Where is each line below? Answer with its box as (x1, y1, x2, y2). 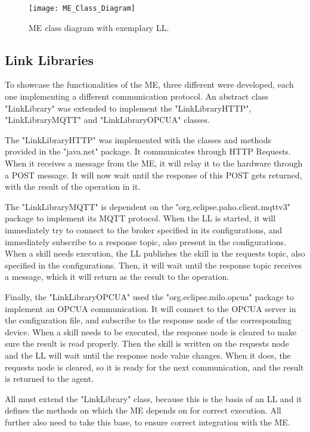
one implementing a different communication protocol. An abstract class (5, 90, 269, 103)
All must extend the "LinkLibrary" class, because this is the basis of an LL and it (5, 392, 302, 405)
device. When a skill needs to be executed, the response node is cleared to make (5, 325, 297, 338)
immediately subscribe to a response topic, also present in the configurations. (5, 235, 287, 248)
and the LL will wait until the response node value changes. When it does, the (5, 348, 291, 361)
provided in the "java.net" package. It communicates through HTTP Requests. (5, 145, 291, 158)
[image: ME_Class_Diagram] (29, 4, 135, 13)
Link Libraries (5, 50, 94, 69)
